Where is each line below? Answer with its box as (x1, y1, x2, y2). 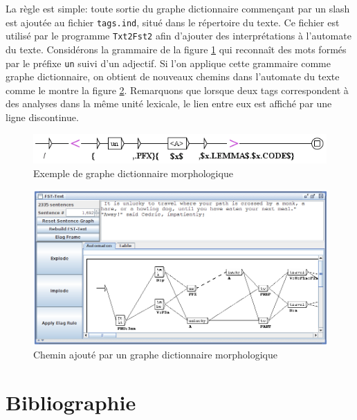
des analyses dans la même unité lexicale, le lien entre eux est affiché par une (6, 96, 332, 111)
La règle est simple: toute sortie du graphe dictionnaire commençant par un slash (6, 1, 350, 15)
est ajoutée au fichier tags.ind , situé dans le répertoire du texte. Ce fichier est (6, 15, 340, 29)
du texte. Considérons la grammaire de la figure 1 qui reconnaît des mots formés (6, 42, 347, 56)
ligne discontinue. (6, 109, 79, 124)
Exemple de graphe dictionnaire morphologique (33, 165, 233, 180)
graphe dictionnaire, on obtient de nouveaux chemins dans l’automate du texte (6, 69, 340, 84)
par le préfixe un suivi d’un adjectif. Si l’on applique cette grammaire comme (6, 55, 331, 70)
